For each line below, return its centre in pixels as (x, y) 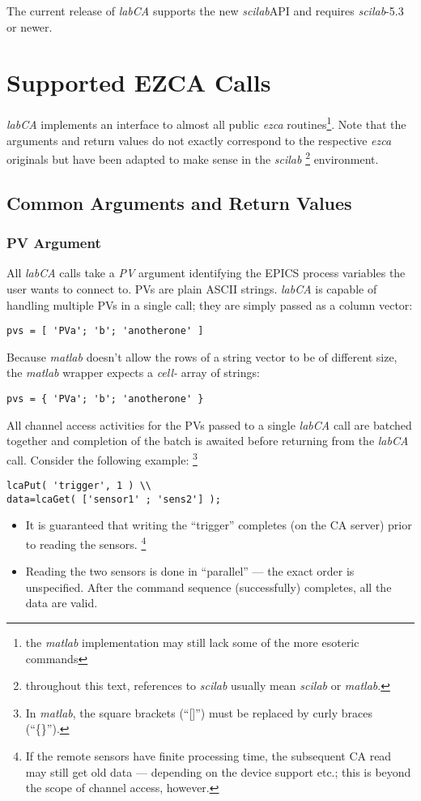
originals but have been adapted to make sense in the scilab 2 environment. (193, 158)
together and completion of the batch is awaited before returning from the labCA (208, 441)
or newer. (30, 26)
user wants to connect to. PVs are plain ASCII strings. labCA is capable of (192, 289)
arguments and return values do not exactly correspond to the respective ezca (199, 140)
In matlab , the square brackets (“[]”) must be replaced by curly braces (199, 712)
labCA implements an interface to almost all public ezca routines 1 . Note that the (206, 123)
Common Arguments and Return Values (179, 202)
